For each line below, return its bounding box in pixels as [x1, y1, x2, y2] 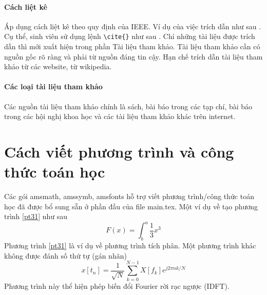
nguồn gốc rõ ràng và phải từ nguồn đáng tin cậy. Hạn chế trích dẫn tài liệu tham [4, 51, 263, 62]
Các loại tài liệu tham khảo [4, 81, 103, 92]
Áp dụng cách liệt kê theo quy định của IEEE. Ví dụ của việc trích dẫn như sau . [4, 21, 261, 31]
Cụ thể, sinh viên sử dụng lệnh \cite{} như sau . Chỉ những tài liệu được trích [4, 31, 255, 42]
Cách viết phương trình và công [4, 141, 234, 162]
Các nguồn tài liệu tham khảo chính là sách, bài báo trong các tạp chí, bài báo [4, 101, 253, 111]
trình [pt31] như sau [4, 211, 68, 222]
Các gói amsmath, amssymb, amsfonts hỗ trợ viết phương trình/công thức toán [4, 191, 254, 202]
